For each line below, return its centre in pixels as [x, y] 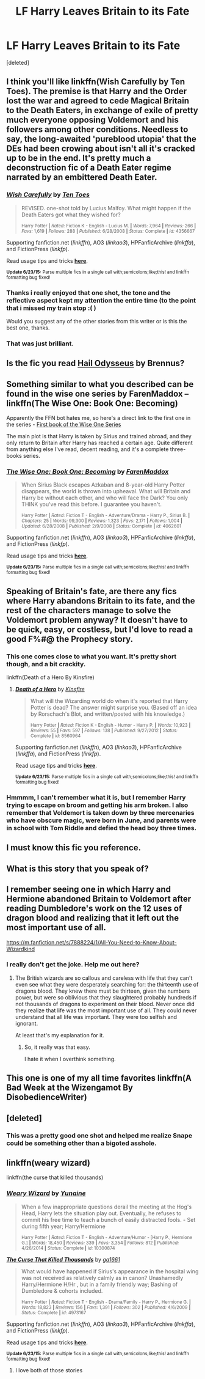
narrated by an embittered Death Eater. [82, 178]
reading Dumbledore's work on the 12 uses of [94, 909]
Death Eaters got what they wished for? [71, 215]
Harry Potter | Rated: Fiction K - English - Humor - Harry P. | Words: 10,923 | [110, 726]
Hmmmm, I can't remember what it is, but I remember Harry [96, 797]
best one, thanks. [28, 328]
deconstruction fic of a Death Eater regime [89, 168]
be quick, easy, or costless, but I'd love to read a [100, 629]
